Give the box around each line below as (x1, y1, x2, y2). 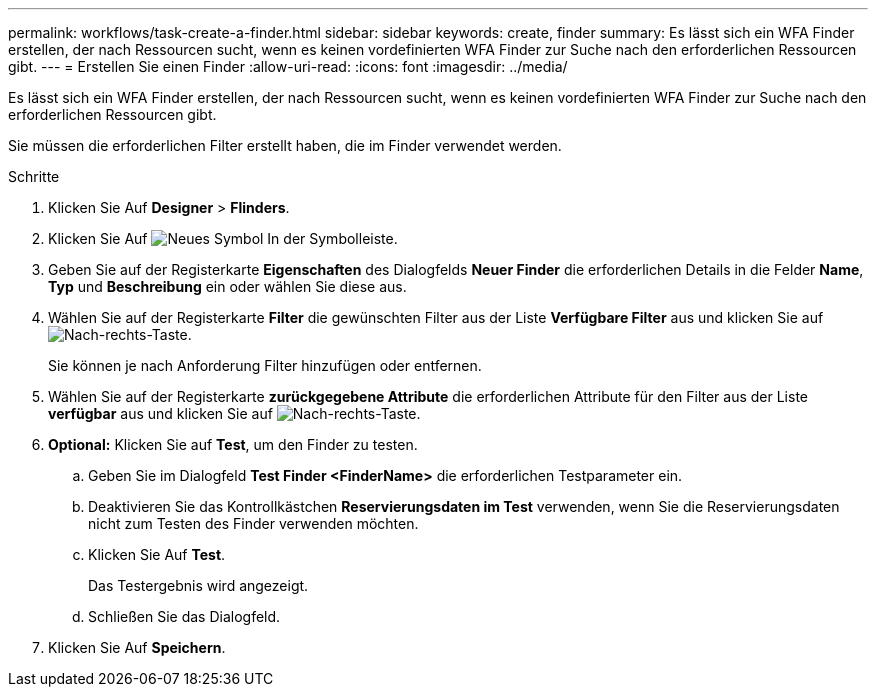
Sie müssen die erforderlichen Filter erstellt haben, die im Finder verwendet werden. (8, 137, 562, 154)
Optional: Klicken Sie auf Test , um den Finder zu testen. (48, 436, 418, 453)
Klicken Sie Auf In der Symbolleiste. (48, 230, 398, 247)
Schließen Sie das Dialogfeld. (88, 608, 281, 625)
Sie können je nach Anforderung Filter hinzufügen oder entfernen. (48, 357, 482, 374)
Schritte (8, 168, 60, 185)
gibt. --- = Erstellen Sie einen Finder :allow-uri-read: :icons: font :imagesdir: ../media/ (8, 58, 568, 75)
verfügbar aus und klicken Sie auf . (48, 405, 421, 422)
